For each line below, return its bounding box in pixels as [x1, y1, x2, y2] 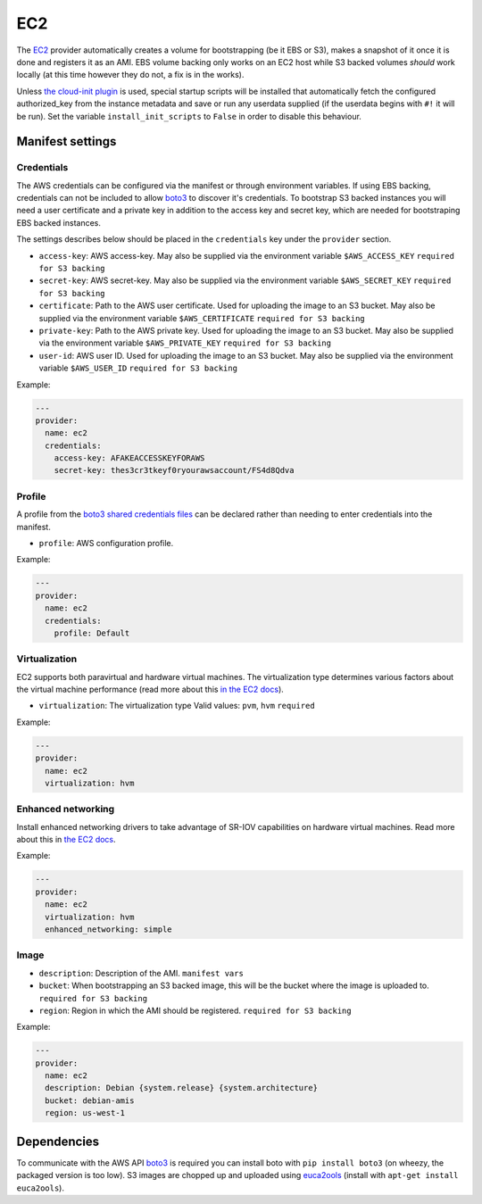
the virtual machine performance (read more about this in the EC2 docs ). [16, 684, 285, 695]
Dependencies [16, 1133, 100, 1149]
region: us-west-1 [45, 1108, 125, 1118]
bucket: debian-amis [45, 1095, 135, 1106]
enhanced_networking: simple [45, 925, 173, 934]
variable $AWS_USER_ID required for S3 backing [38, 362, 238, 374]
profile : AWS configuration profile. [38, 537, 174, 548]
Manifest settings [16, 134, 117, 149]
